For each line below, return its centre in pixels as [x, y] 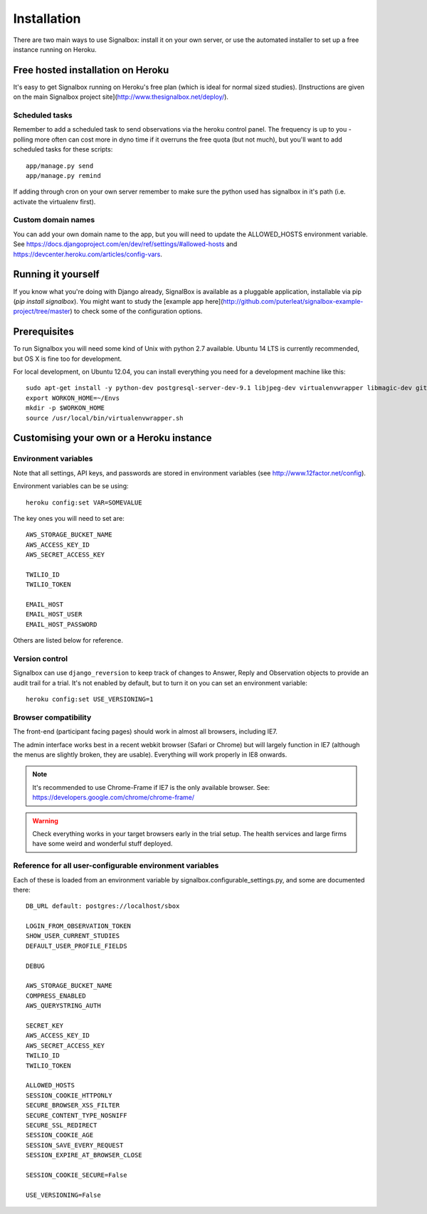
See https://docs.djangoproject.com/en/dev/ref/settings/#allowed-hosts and [125, 244]
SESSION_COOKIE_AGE [60, 1135]
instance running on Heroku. [55, 49]
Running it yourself [56, 274]
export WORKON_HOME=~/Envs [73, 398]
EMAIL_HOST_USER [54, 614]
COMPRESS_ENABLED [56, 996]
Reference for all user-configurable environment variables [116, 866]
